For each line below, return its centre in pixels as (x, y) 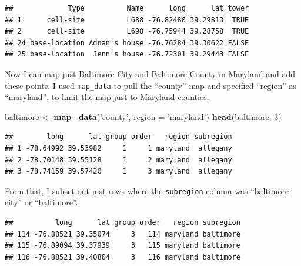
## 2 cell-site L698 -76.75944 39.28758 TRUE (127, 31)
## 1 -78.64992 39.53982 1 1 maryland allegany (118, 148)
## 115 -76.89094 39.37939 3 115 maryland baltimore (123, 246)
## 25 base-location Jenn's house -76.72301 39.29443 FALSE (127, 54)
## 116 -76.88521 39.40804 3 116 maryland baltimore (123, 257)
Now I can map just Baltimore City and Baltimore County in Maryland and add (150, 73)
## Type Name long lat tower (127, 8)
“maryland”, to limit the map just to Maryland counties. (107, 97)
